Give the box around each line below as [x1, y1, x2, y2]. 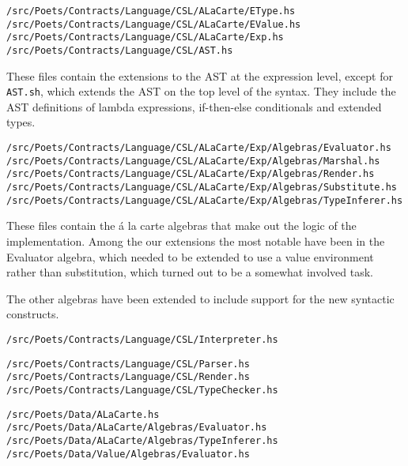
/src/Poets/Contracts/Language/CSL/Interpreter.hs [6, 333, 278, 345]
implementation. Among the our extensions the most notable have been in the [6, 232, 385, 249]
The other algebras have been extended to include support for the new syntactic [6, 290, 395, 306]
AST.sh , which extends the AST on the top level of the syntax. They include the [6, 83, 396, 100]
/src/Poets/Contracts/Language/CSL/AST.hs [6, 44, 233, 56]
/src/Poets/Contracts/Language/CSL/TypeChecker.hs [6, 384, 278, 396]
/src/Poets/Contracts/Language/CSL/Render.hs [6, 371, 250, 383]
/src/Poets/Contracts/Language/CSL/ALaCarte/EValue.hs [6, 18, 301, 30]
